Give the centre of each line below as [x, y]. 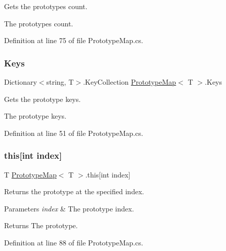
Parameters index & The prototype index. [69, 208]
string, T [60, 82]
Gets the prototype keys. [43, 99]
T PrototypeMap [30, 174]
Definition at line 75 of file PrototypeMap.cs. [74, 40]
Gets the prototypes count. [46, 6]
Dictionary [21, 82]
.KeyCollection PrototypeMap [129, 82]
